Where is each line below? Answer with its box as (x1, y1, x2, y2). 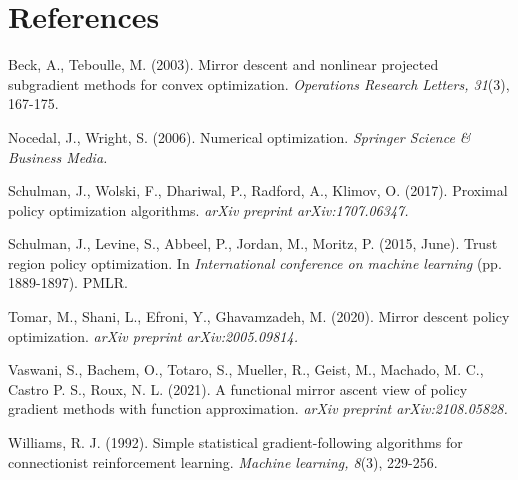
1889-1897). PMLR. (8, 272, 128, 293)
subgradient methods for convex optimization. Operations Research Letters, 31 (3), (8, 73, 510, 94)
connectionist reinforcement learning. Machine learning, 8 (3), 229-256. (8, 451, 438, 472)
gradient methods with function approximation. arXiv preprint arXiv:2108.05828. (8, 398, 508, 419)
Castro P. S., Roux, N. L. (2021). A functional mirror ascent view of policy (8, 378, 468, 399)
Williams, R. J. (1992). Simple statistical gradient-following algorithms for (8, 432, 463, 453)
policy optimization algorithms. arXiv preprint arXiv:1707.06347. (8, 199, 409, 220)
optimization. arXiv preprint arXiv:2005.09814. (8, 325, 298, 346)
